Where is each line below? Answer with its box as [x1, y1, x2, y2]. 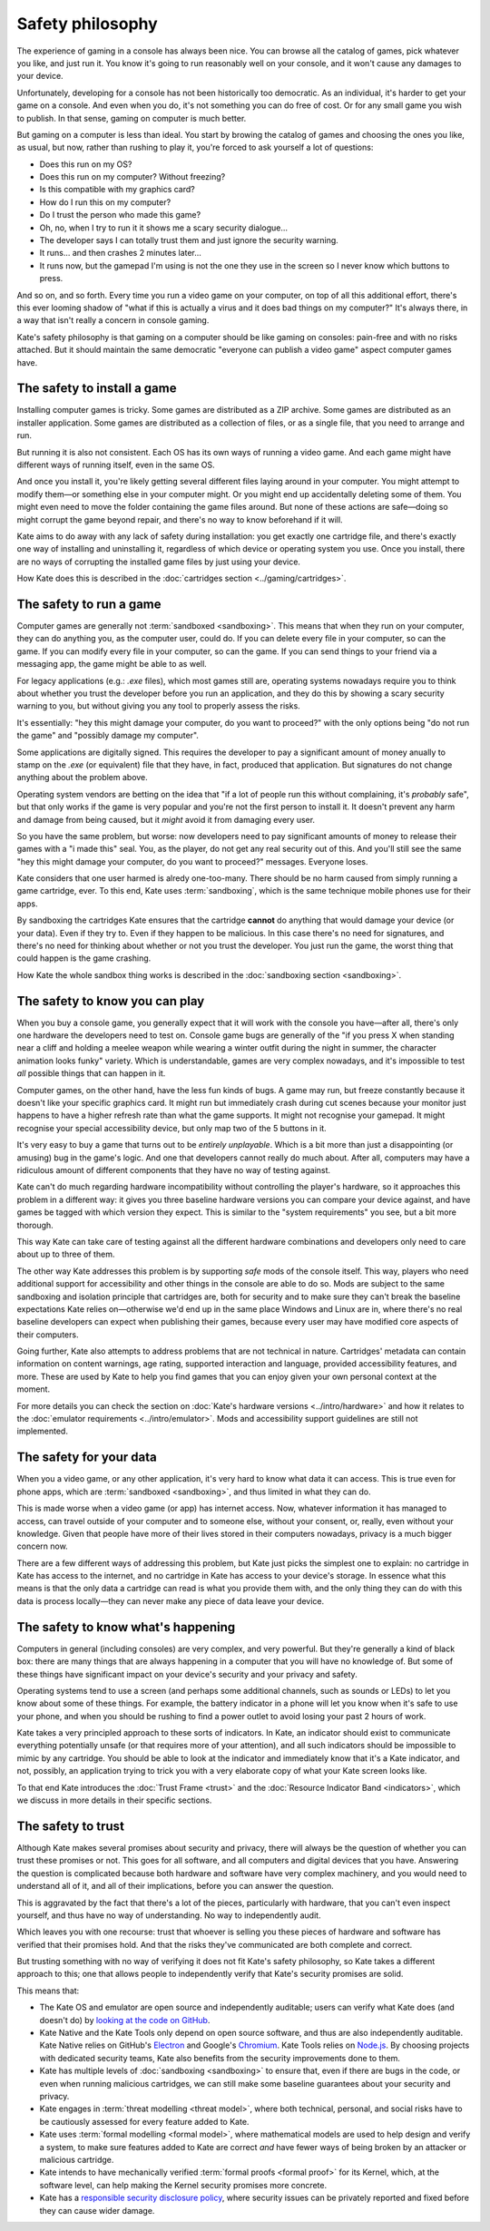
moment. [16, 1384, 50, 1394]
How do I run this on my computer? [39, 196, 171, 208]
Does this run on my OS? [39, 159, 132, 170]
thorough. [16, 1219, 54, 1230]
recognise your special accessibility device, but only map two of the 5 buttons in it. [16, 1122, 327, 1133]
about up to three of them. [16, 1248, 115, 1260]
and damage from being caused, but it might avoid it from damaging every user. [16, 814, 316, 825]
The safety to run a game [16, 596, 162, 612]
